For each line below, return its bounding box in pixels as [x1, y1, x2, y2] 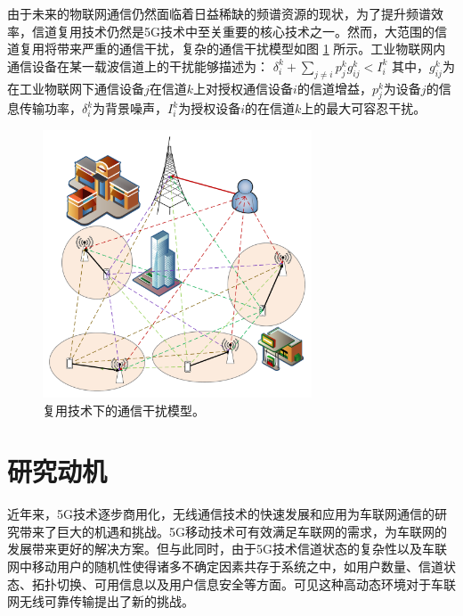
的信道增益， [296, 78, 372, 97]
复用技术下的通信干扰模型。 [43, 400, 205, 419]
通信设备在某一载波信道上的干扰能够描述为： [7, 56, 269, 75]
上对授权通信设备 [193, 78, 294, 97]
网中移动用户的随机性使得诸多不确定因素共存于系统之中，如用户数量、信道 [7, 557, 443, 576]
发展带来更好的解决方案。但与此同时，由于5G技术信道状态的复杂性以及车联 [7, 539, 447, 558]
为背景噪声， [93, 99, 168, 118]
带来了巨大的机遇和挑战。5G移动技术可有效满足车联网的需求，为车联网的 [19, 522, 447, 540]
